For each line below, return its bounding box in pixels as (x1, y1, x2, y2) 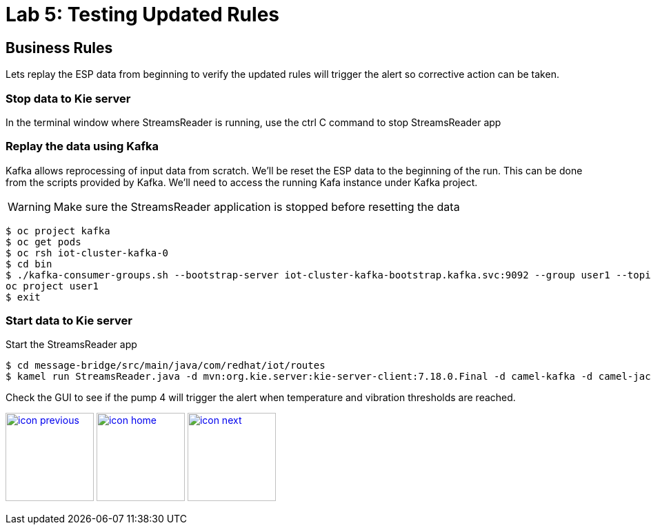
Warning (8, 199, 51, 214)
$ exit (6, 291, 41, 303)
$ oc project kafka (6, 225, 110, 236)
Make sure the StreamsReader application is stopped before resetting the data (53, 199, 460, 214)
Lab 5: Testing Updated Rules (6, 3, 279, 26)
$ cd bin (6, 258, 52, 269)
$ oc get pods (6, 236, 81, 247)
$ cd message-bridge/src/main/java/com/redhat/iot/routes (6, 360, 325, 371)
